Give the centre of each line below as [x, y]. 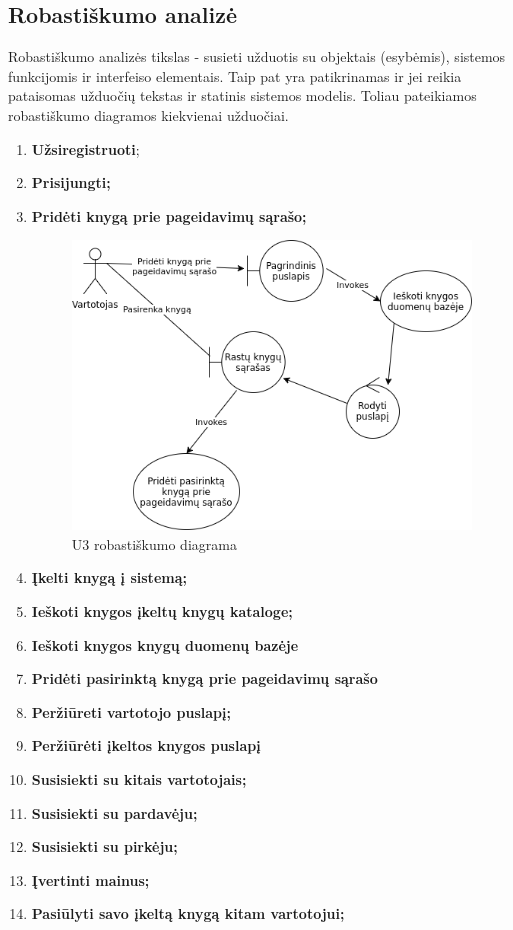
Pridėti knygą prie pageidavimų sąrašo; [169, 215]
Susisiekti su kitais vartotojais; [139, 778]
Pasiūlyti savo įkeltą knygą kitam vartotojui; [188, 913]
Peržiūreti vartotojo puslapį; [131, 711]
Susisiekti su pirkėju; [104, 846]
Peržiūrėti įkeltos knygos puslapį [146, 745]
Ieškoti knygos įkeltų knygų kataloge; [162, 611]
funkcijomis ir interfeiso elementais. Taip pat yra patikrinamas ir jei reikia [235, 75]
